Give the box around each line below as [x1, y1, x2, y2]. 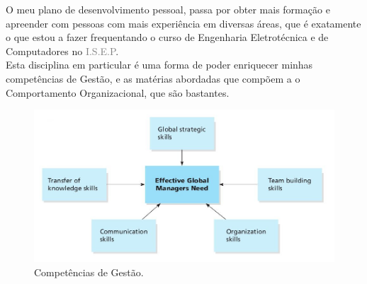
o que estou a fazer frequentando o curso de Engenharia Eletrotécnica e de [6, 30, 329, 45]
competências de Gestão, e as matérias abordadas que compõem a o [6, 71, 300, 85]
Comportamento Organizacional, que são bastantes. [6, 85, 230, 100]
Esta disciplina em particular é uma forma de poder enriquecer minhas [6, 57, 313, 72]
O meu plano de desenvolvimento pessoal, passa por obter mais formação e [6, 2, 330, 16]
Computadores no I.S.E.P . [6, 43, 119, 58]
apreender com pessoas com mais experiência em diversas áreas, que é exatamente [6, 16, 361, 30]
